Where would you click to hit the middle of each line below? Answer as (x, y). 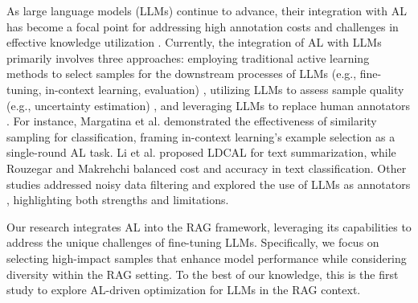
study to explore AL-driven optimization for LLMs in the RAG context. (184, 290)
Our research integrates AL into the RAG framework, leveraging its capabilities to (209, 226)
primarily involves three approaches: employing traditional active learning (188, 57)
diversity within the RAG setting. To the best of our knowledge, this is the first (203, 274)
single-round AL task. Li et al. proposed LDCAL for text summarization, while (201, 152)
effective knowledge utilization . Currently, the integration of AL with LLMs (194, 42)
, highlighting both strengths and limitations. (118, 200)
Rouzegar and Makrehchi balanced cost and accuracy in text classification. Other (207, 168)
